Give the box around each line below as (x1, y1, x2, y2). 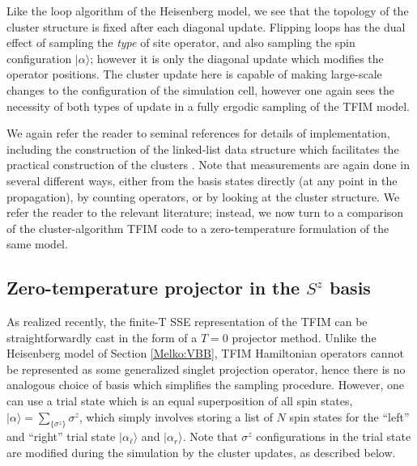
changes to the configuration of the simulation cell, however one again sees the (6, 81, 395, 98)
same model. (6, 235, 68, 252)
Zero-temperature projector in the (6, 275, 300, 300)
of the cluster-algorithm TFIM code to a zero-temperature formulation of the (6, 219, 389, 236)
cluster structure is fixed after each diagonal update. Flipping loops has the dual (6, 18, 406, 35)
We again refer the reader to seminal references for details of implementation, (6, 125, 390, 142)
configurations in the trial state (256, 428, 411, 445)
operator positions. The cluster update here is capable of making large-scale (6, 66, 382, 83)
